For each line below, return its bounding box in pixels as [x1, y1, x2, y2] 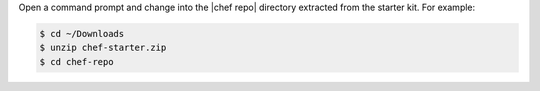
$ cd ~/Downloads [39, 28, 125, 39]
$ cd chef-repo [39, 56, 114, 67]
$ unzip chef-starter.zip [39, 42, 167, 54]
